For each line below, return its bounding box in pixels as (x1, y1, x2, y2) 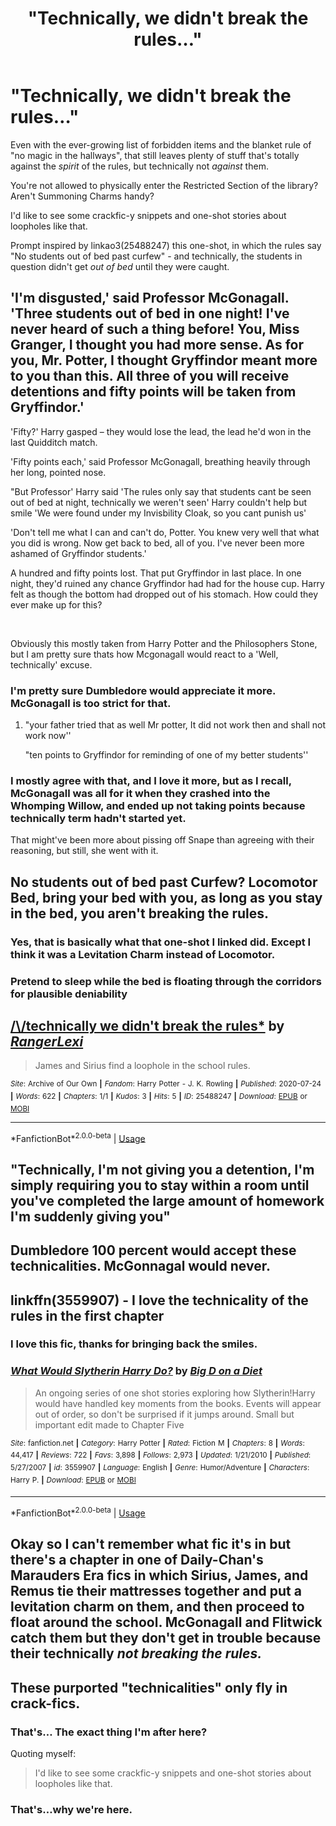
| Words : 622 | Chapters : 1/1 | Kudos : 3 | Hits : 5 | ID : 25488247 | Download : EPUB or (10, 1092, 308, 1102)
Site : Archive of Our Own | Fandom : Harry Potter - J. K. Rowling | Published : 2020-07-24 (10, 1079, 322, 1089)
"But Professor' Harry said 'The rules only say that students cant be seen (10, 485, 312, 497)
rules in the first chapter (10, 1307, 165, 1324)
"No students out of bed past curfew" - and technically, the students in (10, 250, 303, 262)
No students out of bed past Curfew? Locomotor (10, 873, 318, 891)
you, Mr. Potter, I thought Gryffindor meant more (10, 352, 318, 369)
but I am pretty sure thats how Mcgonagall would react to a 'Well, (10, 648, 279, 660)
